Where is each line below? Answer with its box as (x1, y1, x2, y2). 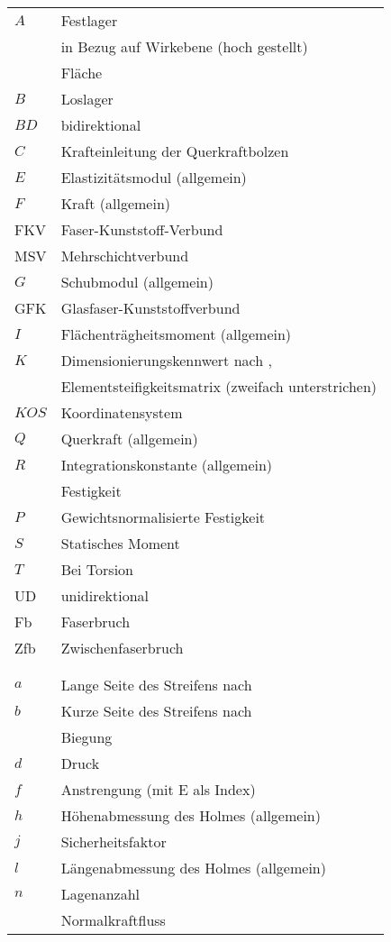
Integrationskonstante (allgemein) (60, 454, 273, 475)
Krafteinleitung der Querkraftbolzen (60, 141, 289, 161)
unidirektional (60, 585, 150, 606)
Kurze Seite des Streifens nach (60, 700, 252, 721)
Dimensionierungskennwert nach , (60, 350, 272, 370)
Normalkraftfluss (60, 910, 166, 930)
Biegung (60, 727, 113, 747)
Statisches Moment (60, 533, 180, 553)
